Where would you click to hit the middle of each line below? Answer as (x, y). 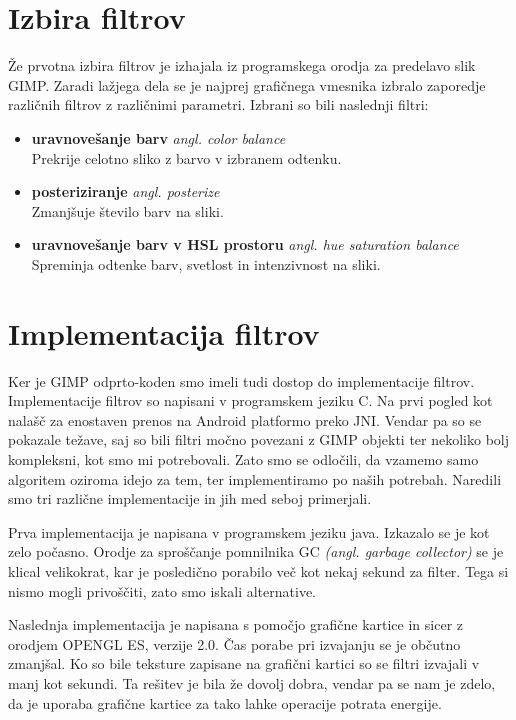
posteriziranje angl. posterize (125, 191)
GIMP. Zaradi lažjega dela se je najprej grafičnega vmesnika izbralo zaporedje (247, 84)
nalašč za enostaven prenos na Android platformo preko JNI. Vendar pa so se (245, 419)
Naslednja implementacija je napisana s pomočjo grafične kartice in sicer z (236, 624)
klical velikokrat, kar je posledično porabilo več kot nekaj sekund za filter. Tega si (258, 570)
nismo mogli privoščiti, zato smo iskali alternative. (162, 590)
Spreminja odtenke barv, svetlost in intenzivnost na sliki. (206, 263)
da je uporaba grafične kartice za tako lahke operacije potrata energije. (225, 702)
